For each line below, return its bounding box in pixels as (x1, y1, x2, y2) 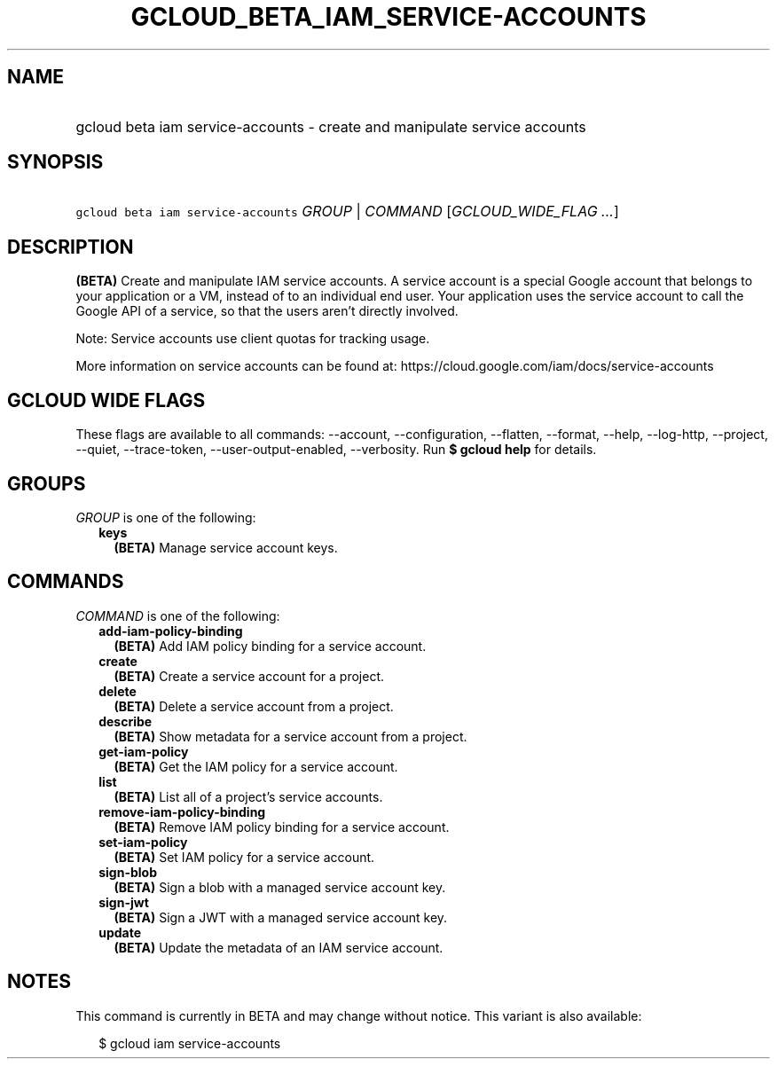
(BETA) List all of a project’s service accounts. (114, 788, 383, 804)
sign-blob (98, 864, 157, 880)
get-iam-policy (98, 743, 189, 759)
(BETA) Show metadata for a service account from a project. (114, 728, 467, 744)
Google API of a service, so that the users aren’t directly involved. (75, 303, 459, 319)
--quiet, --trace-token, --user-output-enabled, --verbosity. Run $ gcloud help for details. (75, 442, 597, 458)
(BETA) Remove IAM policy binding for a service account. (114, 819, 450, 835)
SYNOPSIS (7, 151, 104, 174)
